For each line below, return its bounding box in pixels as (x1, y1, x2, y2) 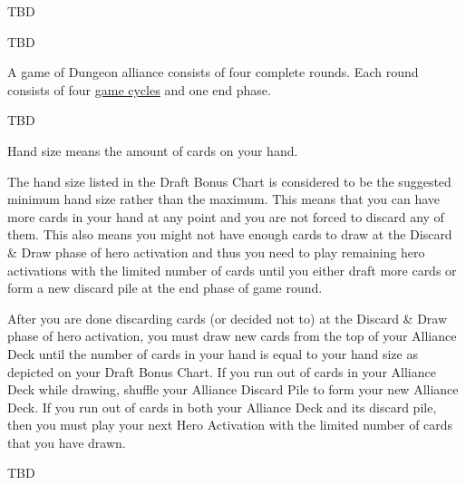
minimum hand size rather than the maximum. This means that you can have (7, 189, 441, 209)
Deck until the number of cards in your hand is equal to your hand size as (7, 344, 418, 363)
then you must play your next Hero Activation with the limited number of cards (7, 415, 453, 434)
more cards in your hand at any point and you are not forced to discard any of (7, 207, 444, 226)
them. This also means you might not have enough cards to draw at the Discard (7, 225, 452, 244)
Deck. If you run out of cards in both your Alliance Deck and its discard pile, (7, 397, 437, 416)
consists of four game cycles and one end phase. (7, 80, 271, 99)
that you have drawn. (7, 432, 126, 451)
